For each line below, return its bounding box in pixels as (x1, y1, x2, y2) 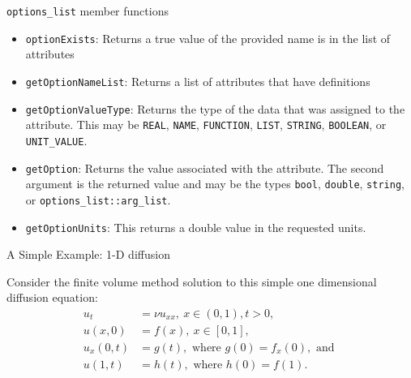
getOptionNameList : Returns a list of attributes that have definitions (25, 72, 370, 89)
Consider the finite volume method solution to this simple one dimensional (6, 273, 377, 290)
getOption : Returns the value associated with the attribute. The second (25, 159, 384, 176)
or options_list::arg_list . (25, 191, 171, 208)
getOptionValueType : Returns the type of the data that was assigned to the (25, 100, 405, 117)
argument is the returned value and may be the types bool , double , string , (25, 175, 405, 192)
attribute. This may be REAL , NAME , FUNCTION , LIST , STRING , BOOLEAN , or (25, 116, 387, 133)
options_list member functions (6, 2, 169, 19)
